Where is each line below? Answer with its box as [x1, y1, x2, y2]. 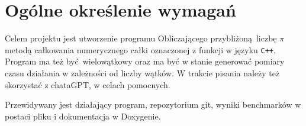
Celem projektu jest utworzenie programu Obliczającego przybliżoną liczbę [5, 32, 277, 44]
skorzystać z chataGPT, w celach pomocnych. [5, 78, 170, 91]
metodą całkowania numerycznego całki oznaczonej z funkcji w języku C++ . [5, 43, 276, 56]
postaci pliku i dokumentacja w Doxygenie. [5, 109, 161, 122]
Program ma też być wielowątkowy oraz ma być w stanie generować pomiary [5, 55, 285, 67]
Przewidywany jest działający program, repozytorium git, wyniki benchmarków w [5, 98, 301, 111]
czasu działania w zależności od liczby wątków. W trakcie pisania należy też [5, 66, 280, 79]
